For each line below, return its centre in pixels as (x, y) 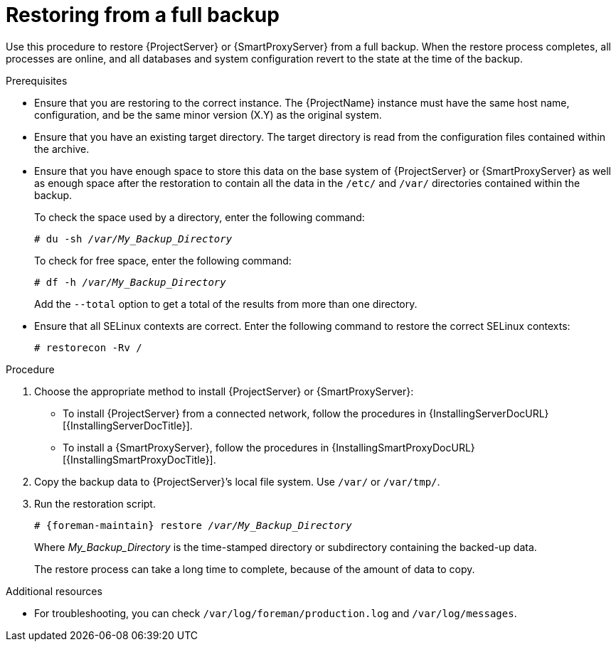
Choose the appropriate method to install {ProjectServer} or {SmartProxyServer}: (224, 391)
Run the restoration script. (95, 503)
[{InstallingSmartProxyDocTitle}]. (139, 459)
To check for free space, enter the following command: (163, 260)
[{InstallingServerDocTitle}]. (128, 425)
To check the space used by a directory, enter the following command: (200, 217)
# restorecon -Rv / (88, 347)
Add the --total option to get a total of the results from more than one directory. (226, 304)
